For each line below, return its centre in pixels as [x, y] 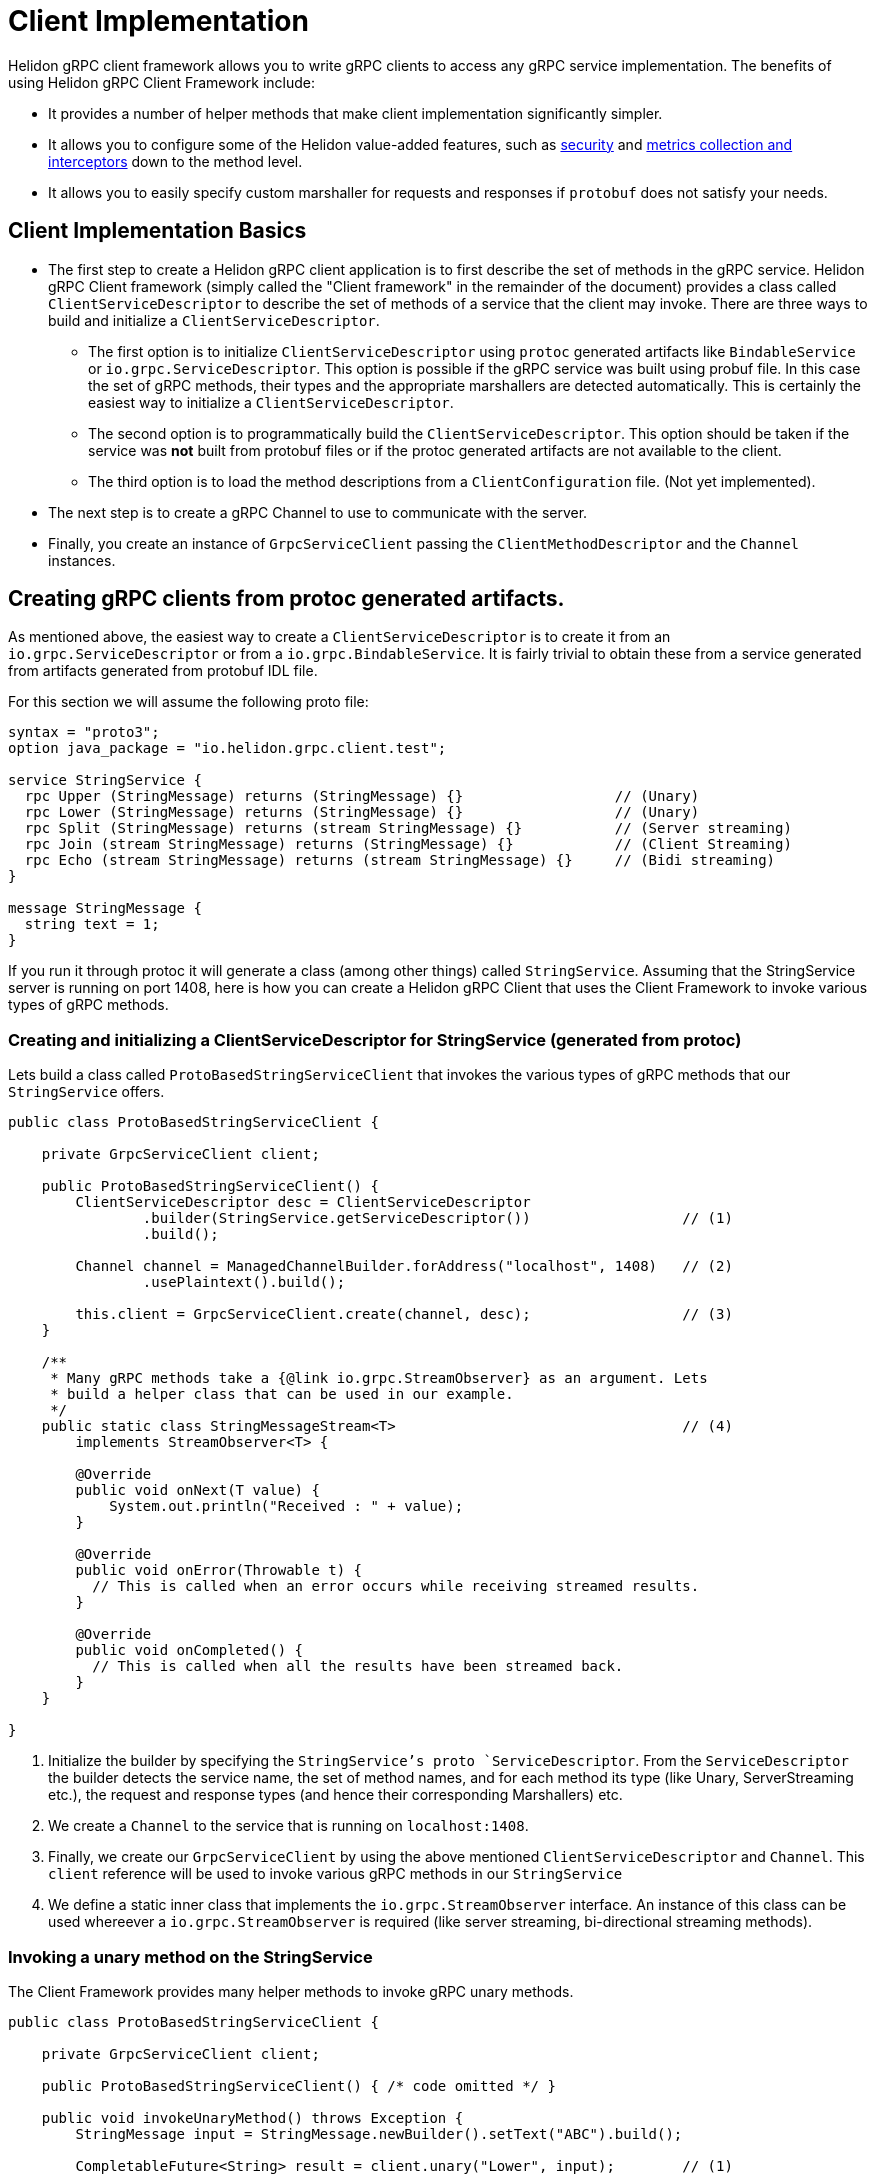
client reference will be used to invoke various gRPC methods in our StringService [335, 1874]
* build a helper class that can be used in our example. [282, 1394]
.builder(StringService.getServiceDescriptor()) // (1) [437, 1218]
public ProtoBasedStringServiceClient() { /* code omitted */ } [298, 2085]
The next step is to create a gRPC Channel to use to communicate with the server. [318, 512]
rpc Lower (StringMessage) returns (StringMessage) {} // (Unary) [362, 812]
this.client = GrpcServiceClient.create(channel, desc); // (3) [404, 1314]
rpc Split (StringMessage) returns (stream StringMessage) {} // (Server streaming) [408, 828]
